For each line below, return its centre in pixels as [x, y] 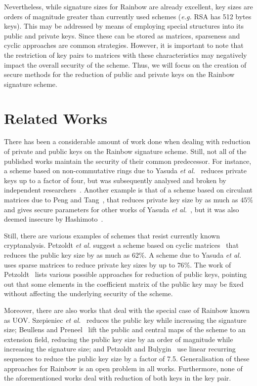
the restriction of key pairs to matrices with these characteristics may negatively [126, 55]
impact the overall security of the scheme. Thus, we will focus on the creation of [125, 64]
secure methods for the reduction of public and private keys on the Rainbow [119, 74]
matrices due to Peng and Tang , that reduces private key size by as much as [121, 200]
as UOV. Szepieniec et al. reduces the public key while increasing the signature [125, 320]
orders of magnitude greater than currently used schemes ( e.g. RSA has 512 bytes [128, 16]
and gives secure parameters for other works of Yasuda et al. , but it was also [122, 209]
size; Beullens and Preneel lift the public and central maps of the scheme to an [125, 329]
